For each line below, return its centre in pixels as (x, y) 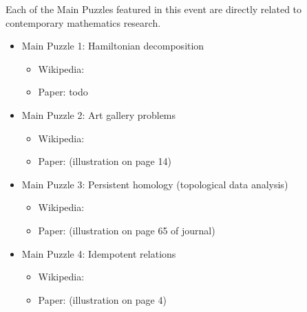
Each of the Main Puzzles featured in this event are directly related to (154, 9)
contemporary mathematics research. (83, 22)
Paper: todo (63, 92)
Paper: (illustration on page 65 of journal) (127, 230)
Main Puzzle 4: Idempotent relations (99, 253)
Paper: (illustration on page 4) (102, 299)
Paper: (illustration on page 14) (105, 161)
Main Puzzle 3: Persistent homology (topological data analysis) (155, 184)
